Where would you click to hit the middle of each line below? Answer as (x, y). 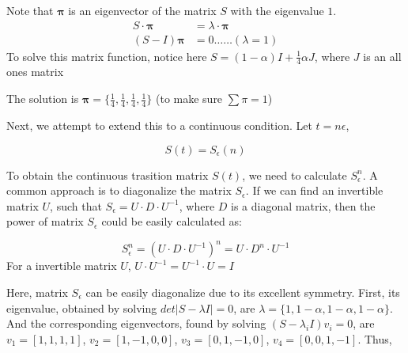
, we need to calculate (295, 175)
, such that (76, 205)
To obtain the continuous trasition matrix (108, 175)
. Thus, (375, 338)
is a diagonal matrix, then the (303, 205)
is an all (382, 56)
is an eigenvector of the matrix (142, 10)
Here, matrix (37, 292)
